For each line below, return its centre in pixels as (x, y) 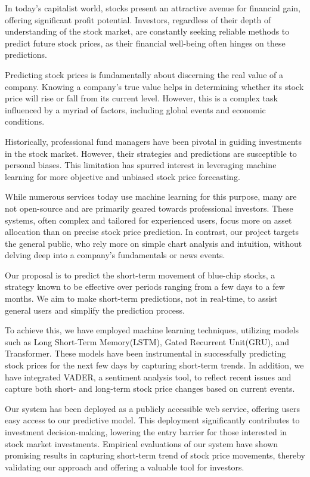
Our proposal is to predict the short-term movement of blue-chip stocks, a (140, 275)
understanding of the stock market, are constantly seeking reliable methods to (147, 31)
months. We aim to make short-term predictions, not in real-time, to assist (141, 298)
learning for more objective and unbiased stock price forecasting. (123, 176)
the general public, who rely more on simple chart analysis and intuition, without (154, 243)
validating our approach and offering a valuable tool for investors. (125, 467)
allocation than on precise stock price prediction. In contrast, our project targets (152, 232)
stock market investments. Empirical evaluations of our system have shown (142, 443)
